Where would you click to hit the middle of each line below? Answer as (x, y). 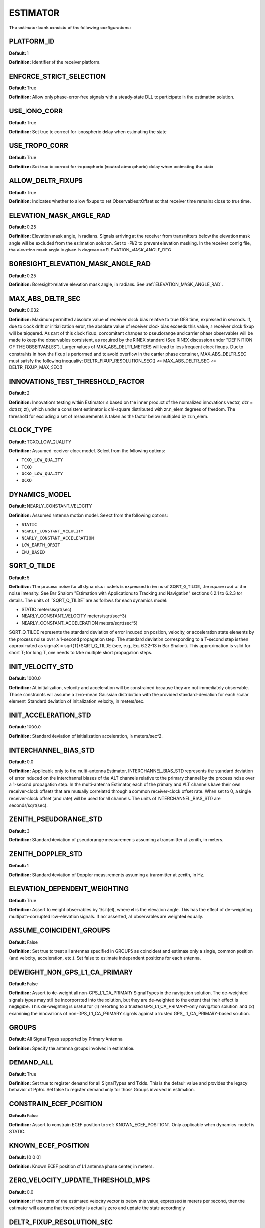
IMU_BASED (33, 552)
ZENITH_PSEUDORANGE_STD (56, 819)
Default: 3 (19, 831)
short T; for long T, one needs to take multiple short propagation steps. (81, 653)
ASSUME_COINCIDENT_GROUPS (60, 931)
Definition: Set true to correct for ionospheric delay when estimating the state (88, 132)
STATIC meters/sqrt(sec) (46, 610)
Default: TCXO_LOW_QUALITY (40, 442)
